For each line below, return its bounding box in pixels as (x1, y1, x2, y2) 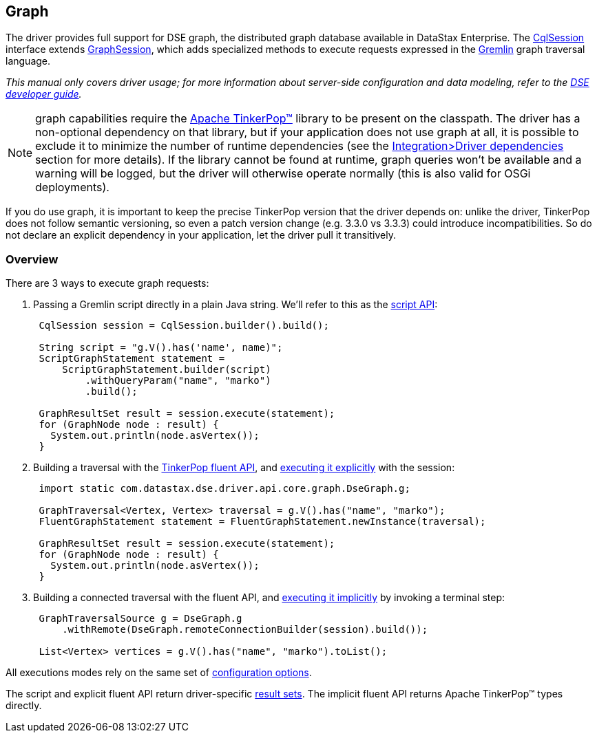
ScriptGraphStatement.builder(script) (62, 364, 271, 376)
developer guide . (6, 88, 82, 100)
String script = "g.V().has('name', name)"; (39, 342, 283, 354)
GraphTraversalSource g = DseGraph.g (39, 613, 242, 625)
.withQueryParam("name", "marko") (85, 375, 271, 387)
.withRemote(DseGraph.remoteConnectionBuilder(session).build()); (62, 624, 428, 636)
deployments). (35, 180, 109, 195)
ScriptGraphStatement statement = (39, 353, 225, 365)
